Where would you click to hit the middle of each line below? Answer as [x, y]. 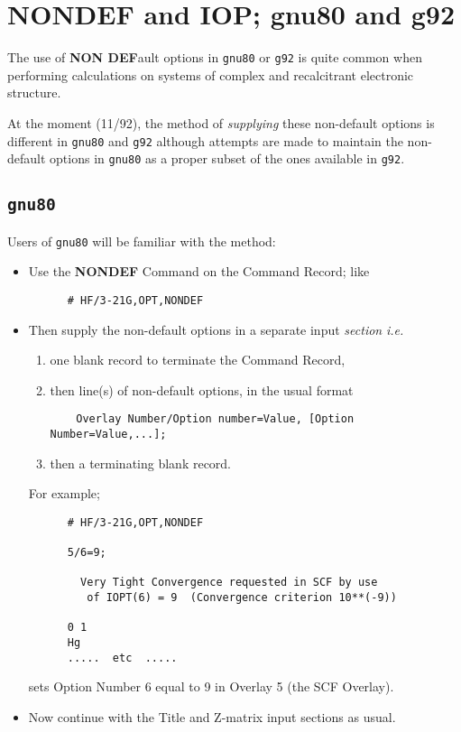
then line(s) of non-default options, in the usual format [202, 389]
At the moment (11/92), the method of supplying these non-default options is [221, 122]
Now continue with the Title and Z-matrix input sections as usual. [212, 717]
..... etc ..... [122, 658]
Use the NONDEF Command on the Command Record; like [199, 271]
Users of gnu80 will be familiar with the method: [142, 241]
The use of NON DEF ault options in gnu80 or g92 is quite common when [215, 57]
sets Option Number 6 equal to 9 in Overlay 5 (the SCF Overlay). [211, 686]
